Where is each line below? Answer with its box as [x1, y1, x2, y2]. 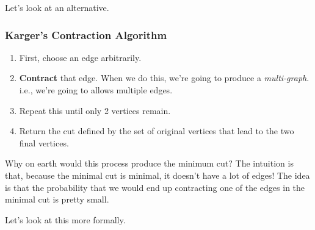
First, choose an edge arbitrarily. [19, 51, 142, 63]
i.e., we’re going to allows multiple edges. [19, 84, 173, 96]
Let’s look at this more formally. [5, 213, 126, 226]
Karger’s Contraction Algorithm [5, 27, 167, 42]
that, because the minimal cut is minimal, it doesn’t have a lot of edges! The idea [5, 168, 310, 181]
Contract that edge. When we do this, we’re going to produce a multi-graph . [19, 71, 310, 84]
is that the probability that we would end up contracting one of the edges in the [5, 181, 305, 193]
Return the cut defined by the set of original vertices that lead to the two [19, 124, 294, 137]
